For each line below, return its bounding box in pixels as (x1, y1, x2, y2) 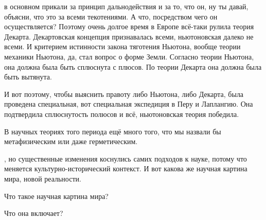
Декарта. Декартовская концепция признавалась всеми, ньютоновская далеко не (4, 31, 254, 42)
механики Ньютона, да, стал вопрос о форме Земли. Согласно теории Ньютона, (4, 51, 254, 62)
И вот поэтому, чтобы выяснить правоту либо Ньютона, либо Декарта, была (4, 88, 244, 99)
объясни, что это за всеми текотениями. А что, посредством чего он (4, 11, 218, 22)
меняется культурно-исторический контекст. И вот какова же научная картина (4, 163, 247, 174)
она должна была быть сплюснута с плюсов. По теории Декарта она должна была (4, 61, 262, 72)
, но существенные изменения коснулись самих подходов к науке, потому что (4, 153, 247, 164)
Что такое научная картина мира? (4, 190, 109, 201)
